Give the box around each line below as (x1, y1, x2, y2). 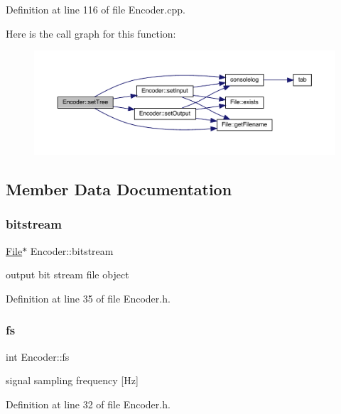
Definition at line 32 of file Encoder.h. (6, 396, 170, 411)
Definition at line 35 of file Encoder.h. (6, 290, 170, 305)
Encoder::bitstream (30, 243, 114, 258)
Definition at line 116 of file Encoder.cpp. (6, 2, 185, 16)
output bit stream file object (6, 267, 129, 282)
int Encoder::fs (6, 349, 70, 364)
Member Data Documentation (6, 178, 232, 200)
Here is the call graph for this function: (6, 26, 176, 40)
